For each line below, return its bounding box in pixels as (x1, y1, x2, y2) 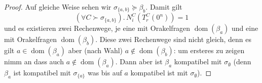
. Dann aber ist (115, 56, 163, 67)
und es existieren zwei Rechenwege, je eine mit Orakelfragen (4, 23, 191, 33)
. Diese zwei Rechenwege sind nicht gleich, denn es (95, 34, 251, 45)
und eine (232, 23, 258, 33)
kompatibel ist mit (130, 67, 188, 78)
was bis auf (87, 67, 122, 78)
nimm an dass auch (4, 56, 64, 67)
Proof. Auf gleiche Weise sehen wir (4, 2, 111, 12)
